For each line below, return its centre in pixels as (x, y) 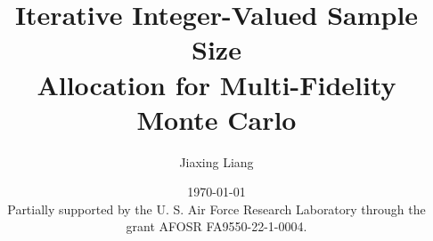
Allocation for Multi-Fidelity (216, 84)
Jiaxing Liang (216, 161)
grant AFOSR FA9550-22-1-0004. (216, 226)
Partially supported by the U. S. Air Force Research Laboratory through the (216, 209)
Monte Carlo (216, 119)
